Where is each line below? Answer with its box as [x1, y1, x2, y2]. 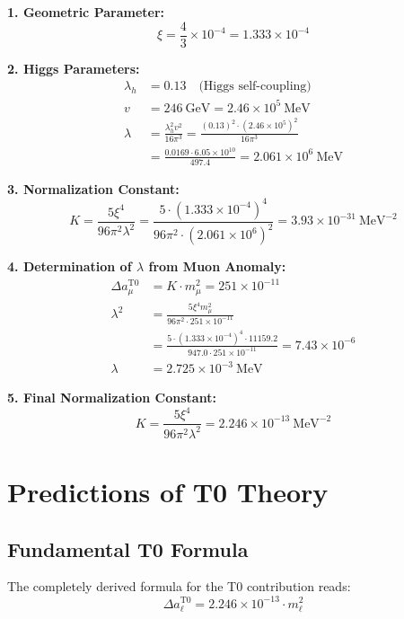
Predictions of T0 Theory [7, 473, 329, 510]
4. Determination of [7, 257, 132, 276]
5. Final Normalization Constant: [7, 388, 216, 407]
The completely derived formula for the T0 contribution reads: [7, 577, 351, 596]
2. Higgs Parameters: [7, 58, 140, 77]
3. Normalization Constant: [7, 179, 180, 198]
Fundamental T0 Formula [7, 535, 249, 562]
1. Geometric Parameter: [7, 3, 164, 21]
